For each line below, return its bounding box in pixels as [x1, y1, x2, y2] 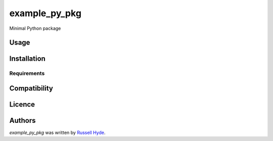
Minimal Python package [9, 25, 61, 31]
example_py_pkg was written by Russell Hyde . [9, 129, 106, 136]
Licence [9, 100, 35, 109]
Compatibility [9, 84, 53, 92]
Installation [9, 55, 45, 63]
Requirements [9, 70, 45, 77]
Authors [9, 116, 36, 125]
